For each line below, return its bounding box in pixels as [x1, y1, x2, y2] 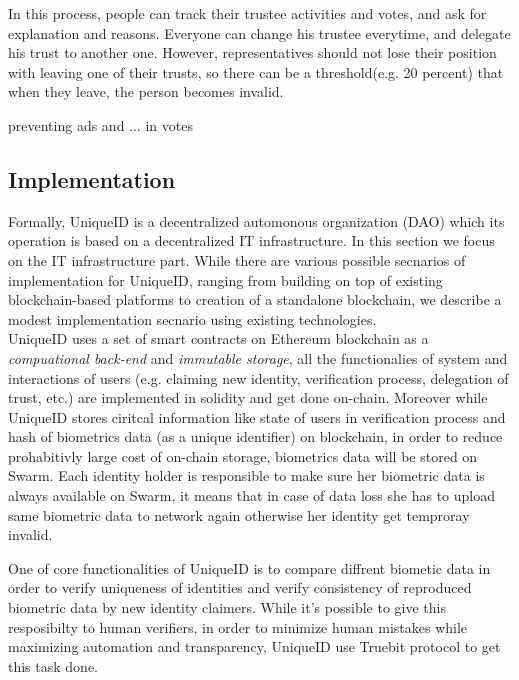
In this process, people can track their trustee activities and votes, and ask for [8, 3, 487, 23]
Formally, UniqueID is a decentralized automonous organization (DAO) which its [8, 210, 505, 231]
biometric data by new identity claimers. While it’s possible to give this [8, 597, 446, 618]
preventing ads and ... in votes [8, 114, 193, 135]
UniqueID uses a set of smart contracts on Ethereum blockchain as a [8, 328, 429, 349]
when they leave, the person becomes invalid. [8, 81, 284, 102]
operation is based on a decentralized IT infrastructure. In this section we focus [8, 230, 495, 251]
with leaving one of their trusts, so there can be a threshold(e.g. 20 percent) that [8, 61, 504, 82]
